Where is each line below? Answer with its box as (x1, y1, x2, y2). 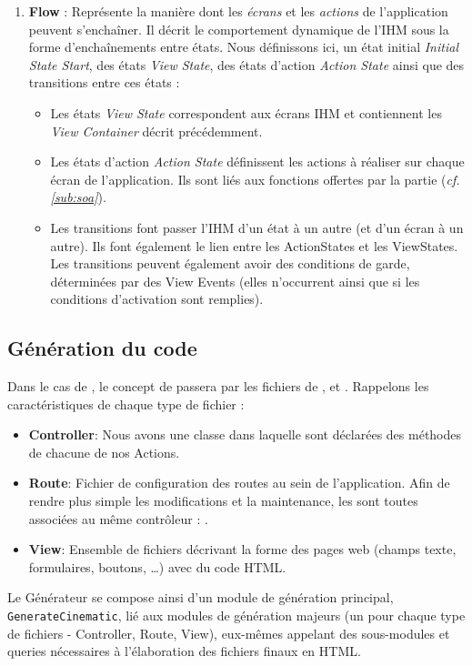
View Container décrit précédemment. (50, 121, 263, 140)
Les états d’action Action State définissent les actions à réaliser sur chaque (50, 152, 465, 171)
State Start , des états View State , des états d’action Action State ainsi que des (28, 55, 465, 74)
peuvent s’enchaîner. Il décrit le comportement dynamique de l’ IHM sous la (28, 19, 449, 38)
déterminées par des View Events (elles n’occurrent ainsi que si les (50, 271, 420, 290)
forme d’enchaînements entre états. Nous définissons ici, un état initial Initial (28, 37, 458, 56)
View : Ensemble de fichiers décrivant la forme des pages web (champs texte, (28, 540, 457, 559)
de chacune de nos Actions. (28, 442, 180, 461)
